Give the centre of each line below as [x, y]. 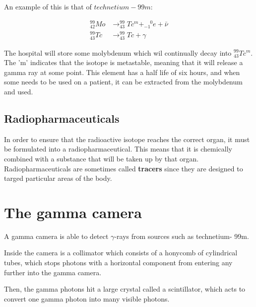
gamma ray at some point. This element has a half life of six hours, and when [122, 72]
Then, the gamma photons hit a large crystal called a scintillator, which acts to [125, 289]
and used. [19, 91]
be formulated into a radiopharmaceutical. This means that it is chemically [118, 149]
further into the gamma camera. [53, 272]
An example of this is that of [48, 6]
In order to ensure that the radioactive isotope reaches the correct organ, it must [127, 139]
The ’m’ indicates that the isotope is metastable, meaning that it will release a [124, 62]
